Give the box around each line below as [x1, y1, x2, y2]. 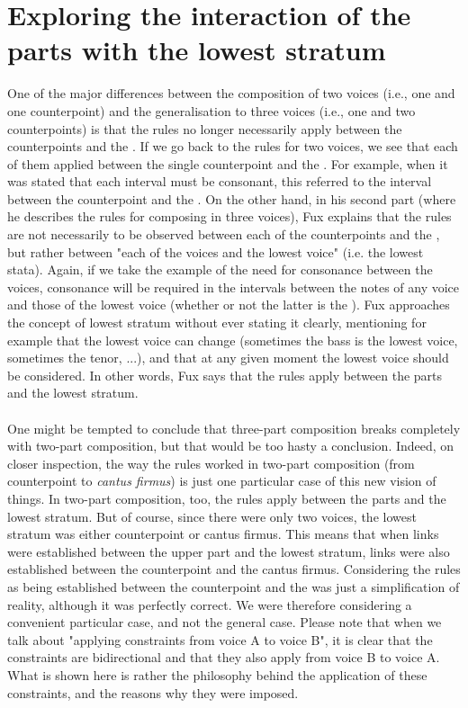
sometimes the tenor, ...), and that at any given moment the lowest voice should [7, 348, 449, 367]
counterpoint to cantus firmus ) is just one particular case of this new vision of [7, 471, 436, 490]
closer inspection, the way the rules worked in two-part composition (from [7, 453, 415, 472]
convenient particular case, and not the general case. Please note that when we [7, 613, 442, 632]
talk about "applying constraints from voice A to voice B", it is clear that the [7, 630, 433, 649]
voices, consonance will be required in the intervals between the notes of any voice [7, 277, 460, 296]
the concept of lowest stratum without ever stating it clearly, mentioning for [7, 313, 427, 332]
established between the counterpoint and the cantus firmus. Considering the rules [7, 560, 461, 578]
